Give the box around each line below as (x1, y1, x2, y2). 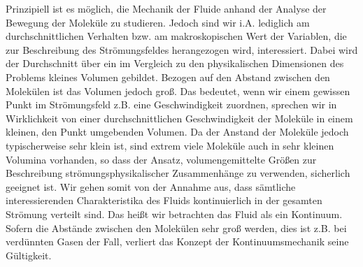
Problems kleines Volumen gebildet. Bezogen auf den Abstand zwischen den (6, 69, 330, 84)
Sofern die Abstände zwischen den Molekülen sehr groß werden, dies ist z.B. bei (6, 220, 347, 235)
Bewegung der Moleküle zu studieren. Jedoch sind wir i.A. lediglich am (6, 15, 310, 29)
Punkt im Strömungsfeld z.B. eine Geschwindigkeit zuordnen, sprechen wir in (6, 97, 337, 112)
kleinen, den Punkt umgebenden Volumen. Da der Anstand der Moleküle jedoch (6, 124, 349, 139)
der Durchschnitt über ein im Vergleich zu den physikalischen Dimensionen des (6, 56, 344, 71)
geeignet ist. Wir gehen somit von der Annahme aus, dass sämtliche (6, 179, 296, 194)
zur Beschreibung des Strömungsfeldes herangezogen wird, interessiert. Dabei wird (6, 42, 358, 57)
